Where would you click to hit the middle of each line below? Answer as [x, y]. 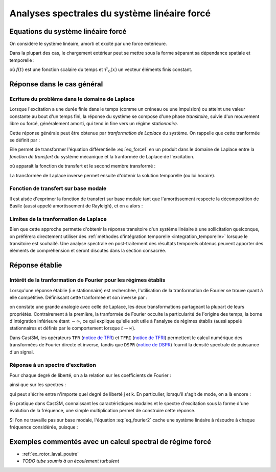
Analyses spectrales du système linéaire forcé [110, 13]
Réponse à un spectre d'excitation [53, 365]
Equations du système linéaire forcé [68, 31]
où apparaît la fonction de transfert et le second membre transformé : [83, 166]
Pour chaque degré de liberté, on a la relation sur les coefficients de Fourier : [90, 375]
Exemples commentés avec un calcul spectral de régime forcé [110, 442]
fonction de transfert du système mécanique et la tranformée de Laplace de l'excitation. [102, 156]
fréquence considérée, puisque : [44, 427]
